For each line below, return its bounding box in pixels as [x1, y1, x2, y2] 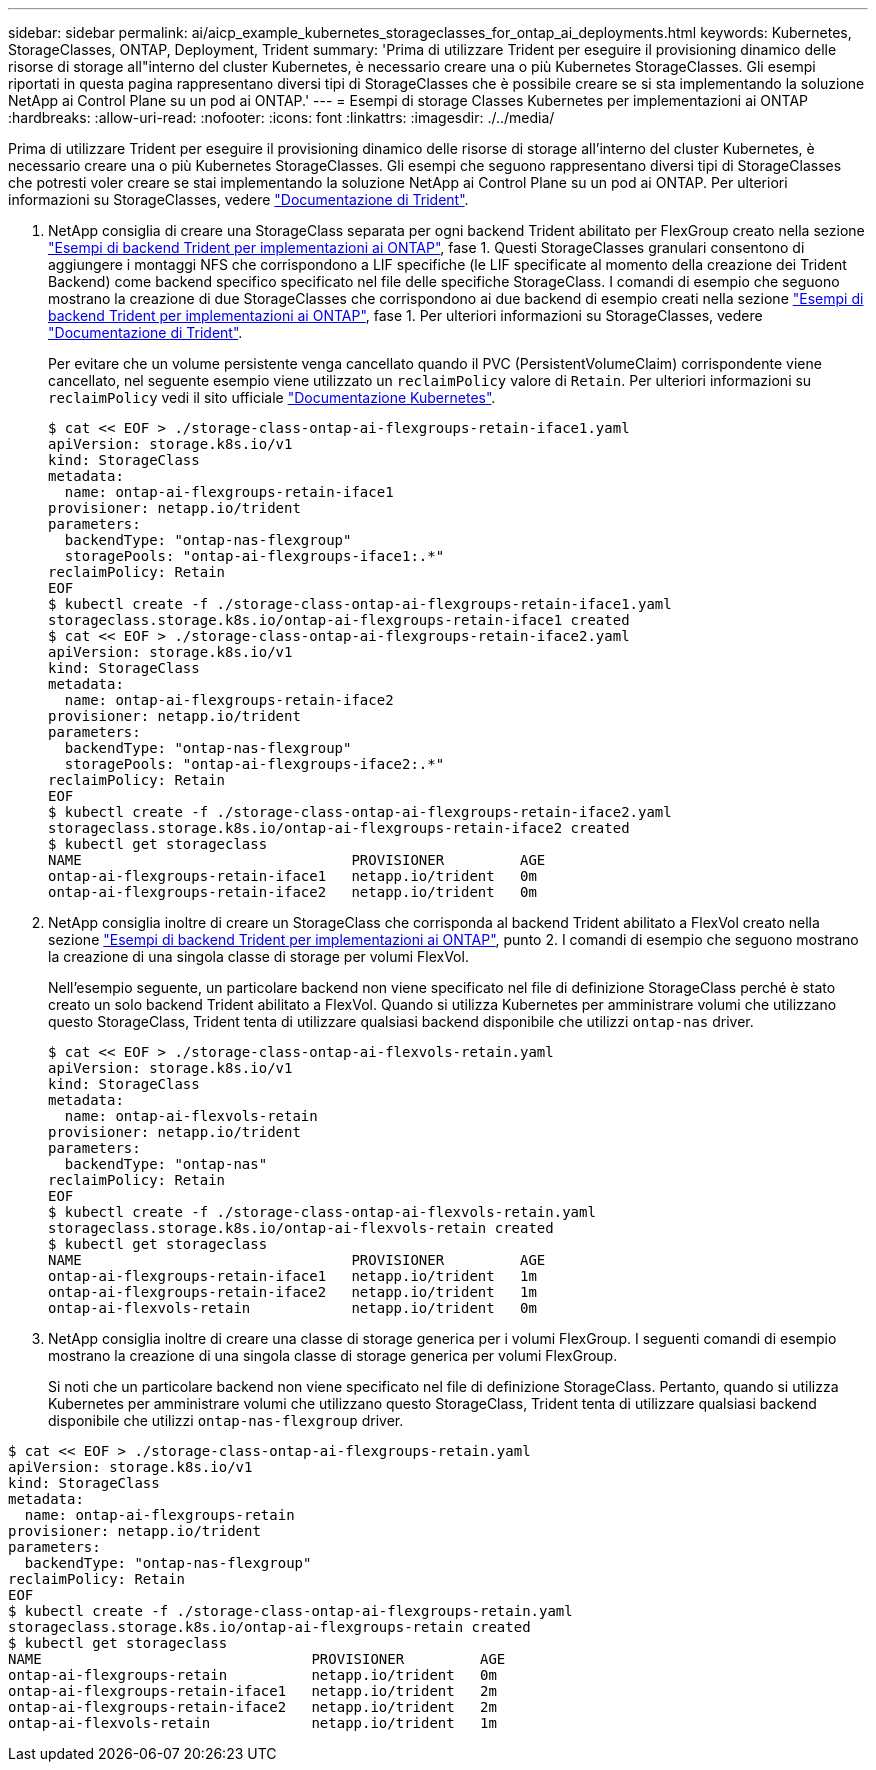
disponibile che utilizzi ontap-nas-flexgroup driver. [48, 1412, 404, 1429]
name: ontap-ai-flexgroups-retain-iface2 [64, 692, 394, 708]
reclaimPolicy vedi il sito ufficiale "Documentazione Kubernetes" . [48, 389, 496, 406]
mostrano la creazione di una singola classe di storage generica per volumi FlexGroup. [48, 1347, 618, 1364]
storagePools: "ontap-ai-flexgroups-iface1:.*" [64, 548, 445, 564]
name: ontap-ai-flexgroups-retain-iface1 [64, 484, 394, 500]
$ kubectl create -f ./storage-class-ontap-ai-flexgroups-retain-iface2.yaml [48, 804, 672, 820]
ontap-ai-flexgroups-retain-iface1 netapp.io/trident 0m [48, 868, 537, 884]
